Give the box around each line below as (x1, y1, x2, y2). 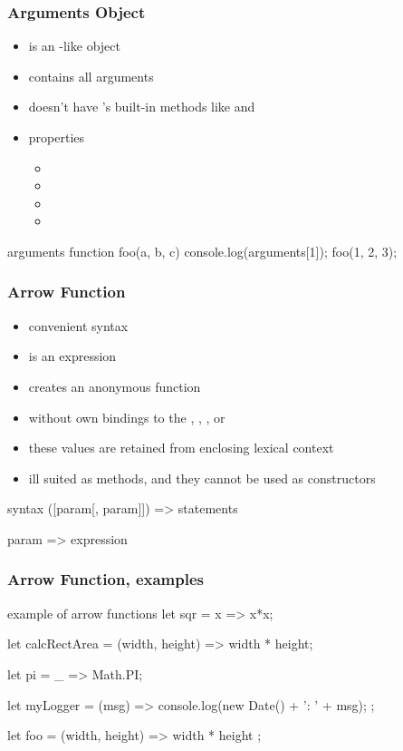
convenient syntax (28, 316, 129, 335)
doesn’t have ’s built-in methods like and (28, 97, 255, 116)
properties (28, 128, 85, 146)
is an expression (28, 346, 117, 366)
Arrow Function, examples (7, 568, 204, 590)
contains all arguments (28, 66, 154, 85)
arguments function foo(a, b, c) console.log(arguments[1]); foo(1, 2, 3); (7, 241, 398, 260)
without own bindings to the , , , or (28, 407, 225, 426)
